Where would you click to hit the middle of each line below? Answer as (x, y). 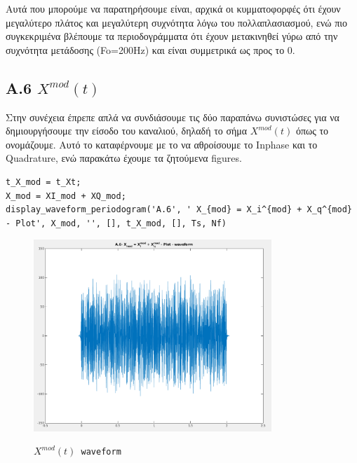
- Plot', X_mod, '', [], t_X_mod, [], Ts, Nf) (116, 223)
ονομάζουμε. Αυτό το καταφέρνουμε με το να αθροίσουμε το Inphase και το (162, 144)
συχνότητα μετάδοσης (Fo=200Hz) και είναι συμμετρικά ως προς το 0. (150, 49)
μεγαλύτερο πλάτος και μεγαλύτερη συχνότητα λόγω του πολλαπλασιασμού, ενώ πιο (177, 22)
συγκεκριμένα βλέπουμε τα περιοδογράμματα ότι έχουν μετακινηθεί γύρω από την (172, 36)
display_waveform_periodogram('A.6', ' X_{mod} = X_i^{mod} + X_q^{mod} (179, 210)
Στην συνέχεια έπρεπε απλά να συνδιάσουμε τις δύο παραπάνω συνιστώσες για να (173, 117)
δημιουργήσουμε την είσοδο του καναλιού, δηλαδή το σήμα (127, 131)
